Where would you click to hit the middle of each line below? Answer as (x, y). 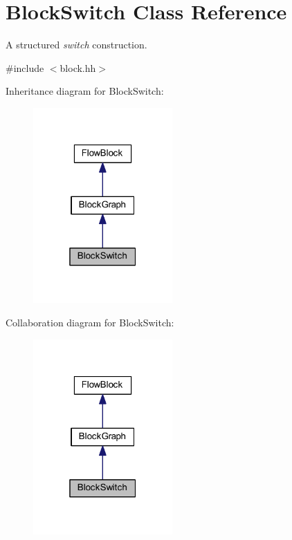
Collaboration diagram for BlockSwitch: (90, 322)
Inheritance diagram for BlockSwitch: (85, 91)
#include (25, 67)
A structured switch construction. (76, 45)
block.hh (78, 67)
